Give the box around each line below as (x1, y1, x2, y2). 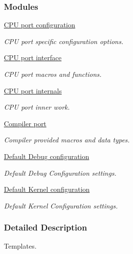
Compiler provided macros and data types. (4, 135, 130, 145)
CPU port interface (4, 52, 62, 63)
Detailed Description (4, 221, 87, 233)
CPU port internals (4, 85, 62, 95)
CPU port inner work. (4, 102, 70, 112)
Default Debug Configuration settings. (4, 167, 116, 178)
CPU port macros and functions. (4, 69, 102, 79)
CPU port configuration (4, 20, 75, 30)
